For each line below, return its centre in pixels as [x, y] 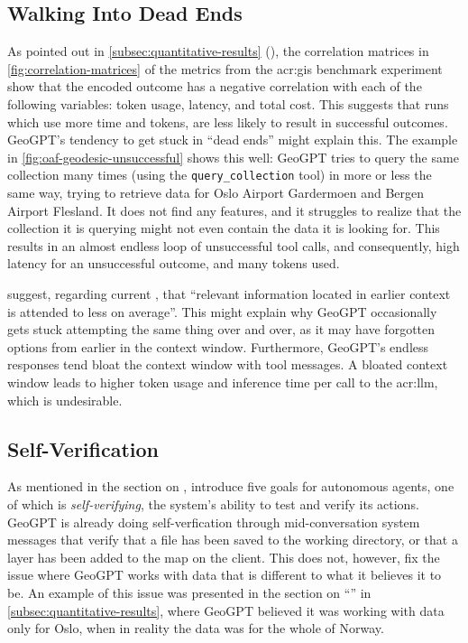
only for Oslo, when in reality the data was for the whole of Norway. [196, 628]
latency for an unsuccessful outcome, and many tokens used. [174, 263]
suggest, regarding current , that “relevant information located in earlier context [229, 293]
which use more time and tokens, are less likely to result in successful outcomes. [228, 121]
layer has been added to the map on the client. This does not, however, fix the [224, 557]
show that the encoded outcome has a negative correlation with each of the [215, 86]
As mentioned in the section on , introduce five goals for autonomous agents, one [231, 486]
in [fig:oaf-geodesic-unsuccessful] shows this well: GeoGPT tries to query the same [233, 157]
